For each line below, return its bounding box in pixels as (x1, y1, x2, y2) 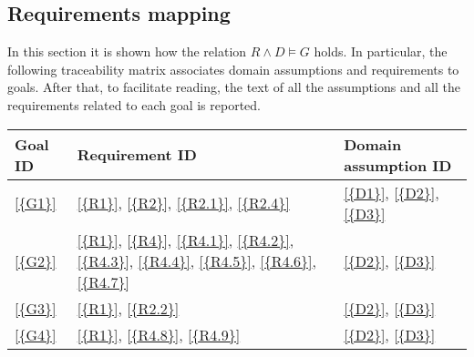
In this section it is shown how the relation (7, 42, 247, 61)
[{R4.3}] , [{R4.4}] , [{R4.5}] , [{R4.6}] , (77, 250, 316, 271)
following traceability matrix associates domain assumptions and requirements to (7, 59, 459, 78)
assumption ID (344, 154, 452, 176)
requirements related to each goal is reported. (7, 95, 261, 114)
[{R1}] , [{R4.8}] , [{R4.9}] (77, 323, 241, 345)
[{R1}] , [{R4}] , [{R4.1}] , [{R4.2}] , (77, 229, 294, 250)
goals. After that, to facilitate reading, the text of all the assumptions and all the (7, 77, 461, 97)
